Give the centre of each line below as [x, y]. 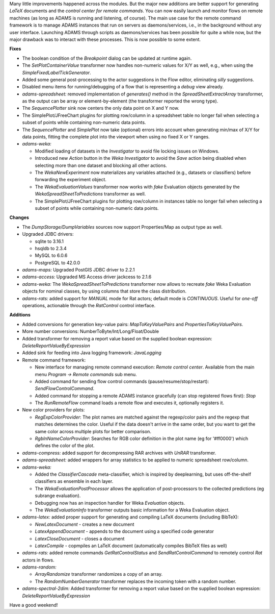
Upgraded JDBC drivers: [48, 234]
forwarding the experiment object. [71, 180]
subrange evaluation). [58, 496]
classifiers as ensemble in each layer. [74, 481]
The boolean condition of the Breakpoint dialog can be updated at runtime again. [107, 58]
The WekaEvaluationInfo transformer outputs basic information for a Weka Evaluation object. [132, 510]
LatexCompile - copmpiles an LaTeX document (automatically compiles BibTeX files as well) [131, 546]
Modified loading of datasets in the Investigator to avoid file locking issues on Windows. [127, 151]
